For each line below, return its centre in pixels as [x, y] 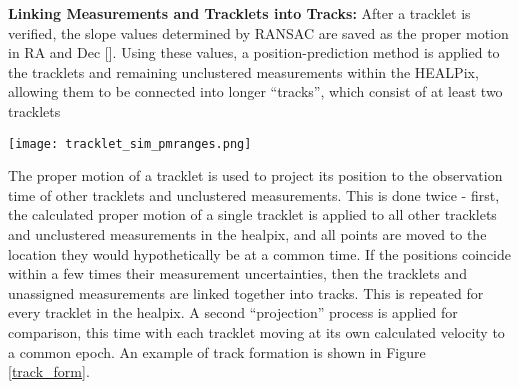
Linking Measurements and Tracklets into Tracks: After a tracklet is [239, 13]
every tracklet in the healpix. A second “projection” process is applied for [233, 312]
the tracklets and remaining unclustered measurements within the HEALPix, [243, 71]
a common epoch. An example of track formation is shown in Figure [217, 351]
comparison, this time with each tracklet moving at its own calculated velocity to [256, 331]
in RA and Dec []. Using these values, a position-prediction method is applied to [254, 52]
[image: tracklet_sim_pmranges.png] [130, 143]
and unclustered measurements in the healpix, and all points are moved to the [247, 234]
